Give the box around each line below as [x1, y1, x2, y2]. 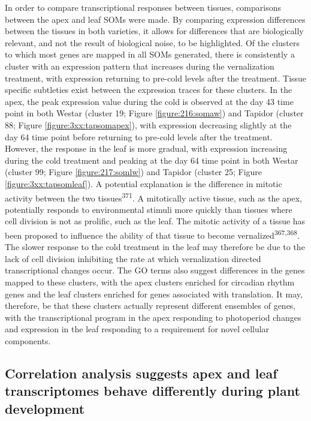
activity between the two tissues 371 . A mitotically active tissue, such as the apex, [5, 190, 302, 204]
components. [5, 334, 51, 347]
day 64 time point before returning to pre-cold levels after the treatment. [5, 130, 273, 143]
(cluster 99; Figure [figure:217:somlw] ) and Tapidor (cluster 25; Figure [5, 166, 262, 178]
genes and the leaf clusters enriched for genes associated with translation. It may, [5, 287, 303, 300]
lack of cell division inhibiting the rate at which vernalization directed [5, 252, 261, 264]
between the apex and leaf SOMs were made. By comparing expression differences [5, 13, 306, 25]
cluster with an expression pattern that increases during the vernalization [5, 59, 274, 72]
